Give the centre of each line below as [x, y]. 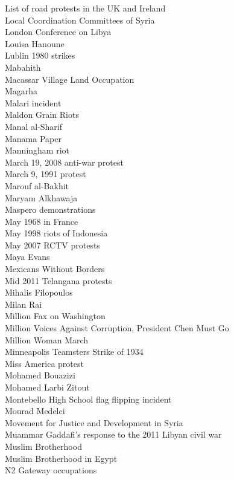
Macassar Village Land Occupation [70, 79]
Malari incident [33, 102]
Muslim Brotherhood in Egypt [61, 458]
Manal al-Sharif [33, 126]
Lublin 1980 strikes [40, 55]
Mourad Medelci [35, 411]
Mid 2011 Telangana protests [58, 280]
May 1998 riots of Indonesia [56, 233]
